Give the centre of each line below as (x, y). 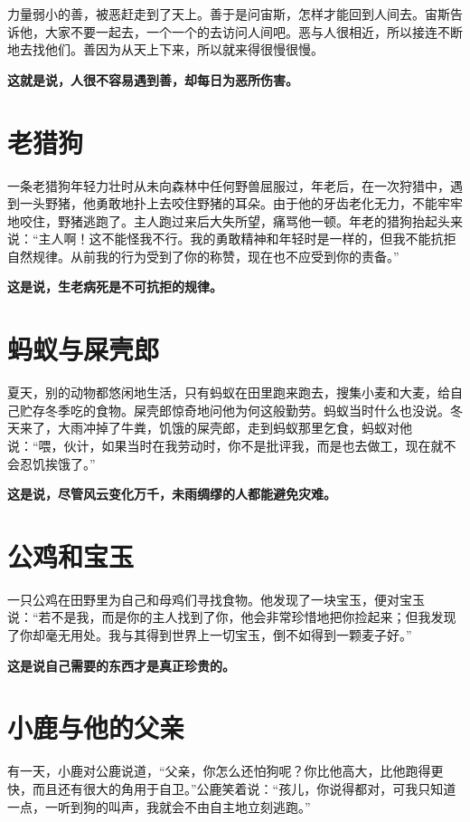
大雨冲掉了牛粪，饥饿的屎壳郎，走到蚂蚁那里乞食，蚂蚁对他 (235, 428)
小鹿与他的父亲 (96, 727)
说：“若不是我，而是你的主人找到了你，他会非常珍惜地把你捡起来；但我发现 (232, 617)
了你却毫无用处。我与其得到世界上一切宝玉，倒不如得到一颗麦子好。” (210, 635)
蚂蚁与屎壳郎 (84, 349)
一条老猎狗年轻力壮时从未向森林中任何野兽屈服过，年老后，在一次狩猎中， (229, 185)
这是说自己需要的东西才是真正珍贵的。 (121, 665)
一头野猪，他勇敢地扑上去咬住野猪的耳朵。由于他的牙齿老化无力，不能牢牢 (241, 203)
